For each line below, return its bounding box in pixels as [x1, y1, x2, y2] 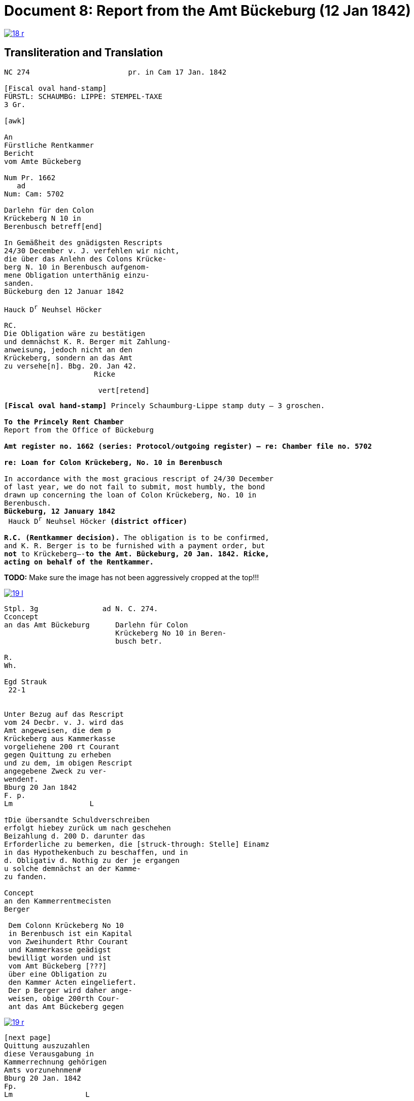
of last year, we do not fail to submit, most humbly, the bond [4, 483, 265, 491]
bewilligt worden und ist [8, 953, 111, 962]
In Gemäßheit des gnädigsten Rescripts [4, 238, 162, 247]
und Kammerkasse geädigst [8, 945, 111, 954]
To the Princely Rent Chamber [4, 418, 124, 426]
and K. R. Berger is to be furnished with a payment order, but [4, 541, 265, 550]
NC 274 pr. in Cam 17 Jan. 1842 [4, 68, 227, 76]
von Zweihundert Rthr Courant [8, 937, 128, 946]
